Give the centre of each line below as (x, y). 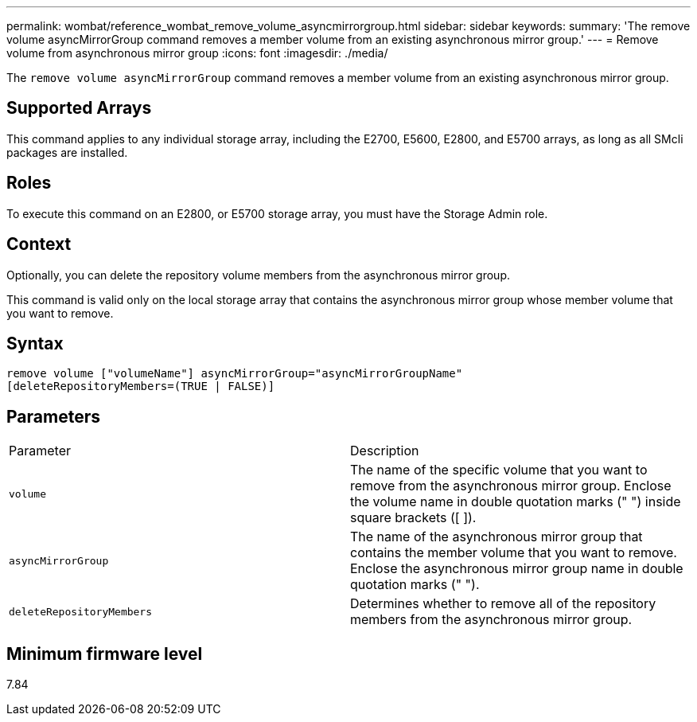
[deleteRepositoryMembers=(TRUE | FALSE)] (141, 386)
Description (385, 451)
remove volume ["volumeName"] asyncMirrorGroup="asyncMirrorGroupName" (235, 374)
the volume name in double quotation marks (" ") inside (516, 502)
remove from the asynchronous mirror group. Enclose (511, 486)
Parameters (53, 416)
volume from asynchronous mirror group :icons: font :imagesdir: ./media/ (197, 53)
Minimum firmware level (105, 654)
